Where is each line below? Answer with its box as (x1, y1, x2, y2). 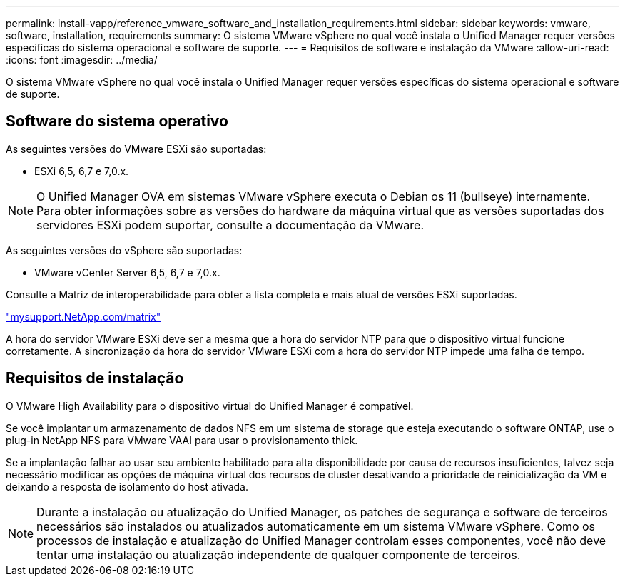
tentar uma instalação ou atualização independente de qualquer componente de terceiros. (36, 547, 521, 562)
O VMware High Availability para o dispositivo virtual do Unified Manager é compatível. (6, 399, 414, 412)
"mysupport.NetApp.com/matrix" (6, 310, 161, 323)
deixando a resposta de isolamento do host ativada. (6, 480, 249, 493)
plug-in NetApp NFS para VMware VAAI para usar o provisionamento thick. (6, 433, 358, 446)
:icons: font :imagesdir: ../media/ (6, 54, 158, 66)
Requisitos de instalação (6, 369, 184, 388)
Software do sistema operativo (6, 112, 228, 131)
